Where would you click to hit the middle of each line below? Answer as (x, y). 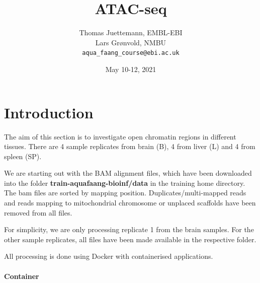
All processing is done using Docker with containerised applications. (109, 256)
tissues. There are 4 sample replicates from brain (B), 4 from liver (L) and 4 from (130, 146)
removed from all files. (38, 212)
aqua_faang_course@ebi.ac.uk (131, 53)
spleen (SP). (23, 156)
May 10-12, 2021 (131, 69)
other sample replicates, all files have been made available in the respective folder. (130, 239)
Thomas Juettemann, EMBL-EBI (131, 32)
